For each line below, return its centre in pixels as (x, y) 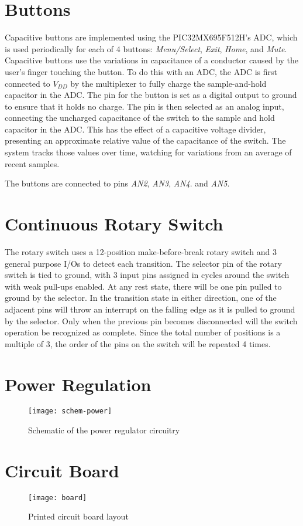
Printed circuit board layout (78, 516)
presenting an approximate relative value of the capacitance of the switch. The (145, 140)
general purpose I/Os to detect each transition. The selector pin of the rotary (143, 263)
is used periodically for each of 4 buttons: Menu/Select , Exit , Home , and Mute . (146, 48)
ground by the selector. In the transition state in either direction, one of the (141, 298)
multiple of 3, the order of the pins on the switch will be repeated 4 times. (138, 343)
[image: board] (58, 498)
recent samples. (32, 163)
